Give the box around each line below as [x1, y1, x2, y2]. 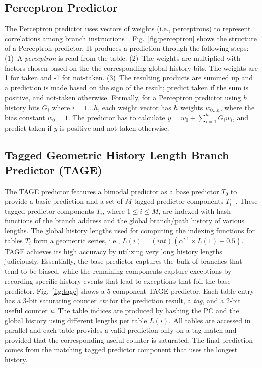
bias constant [5, 112, 45, 122]
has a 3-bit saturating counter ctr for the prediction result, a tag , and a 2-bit [5, 295, 241, 306]
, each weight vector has [98, 102, 171, 112]
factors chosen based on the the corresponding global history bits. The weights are [5, 62, 258, 73]
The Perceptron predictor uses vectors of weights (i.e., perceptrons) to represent [5, 23, 251, 34]
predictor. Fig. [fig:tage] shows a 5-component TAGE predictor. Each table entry [5, 285, 254, 296]
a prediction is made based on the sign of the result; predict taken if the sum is [5, 82, 249, 93]
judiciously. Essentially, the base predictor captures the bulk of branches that [5, 256, 242, 266]
